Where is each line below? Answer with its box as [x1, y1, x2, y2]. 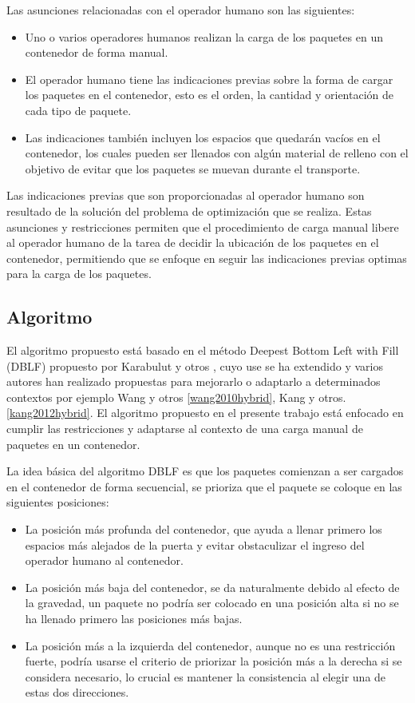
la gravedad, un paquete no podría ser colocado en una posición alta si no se [25, 594, 399, 611]
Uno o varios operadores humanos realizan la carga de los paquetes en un [25, 28, 383, 45]
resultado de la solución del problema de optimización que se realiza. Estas [6, 202, 372, 219]
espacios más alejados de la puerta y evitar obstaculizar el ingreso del [25, 536, 365, 553]
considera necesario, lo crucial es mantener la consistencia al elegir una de [25, 668, 386, 685]
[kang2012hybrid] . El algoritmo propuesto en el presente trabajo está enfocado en [6, 404, 404, 421]
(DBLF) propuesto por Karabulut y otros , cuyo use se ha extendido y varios [6, 357, 383, 374]
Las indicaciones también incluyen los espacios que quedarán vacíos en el [25, 129, 381, 145]
